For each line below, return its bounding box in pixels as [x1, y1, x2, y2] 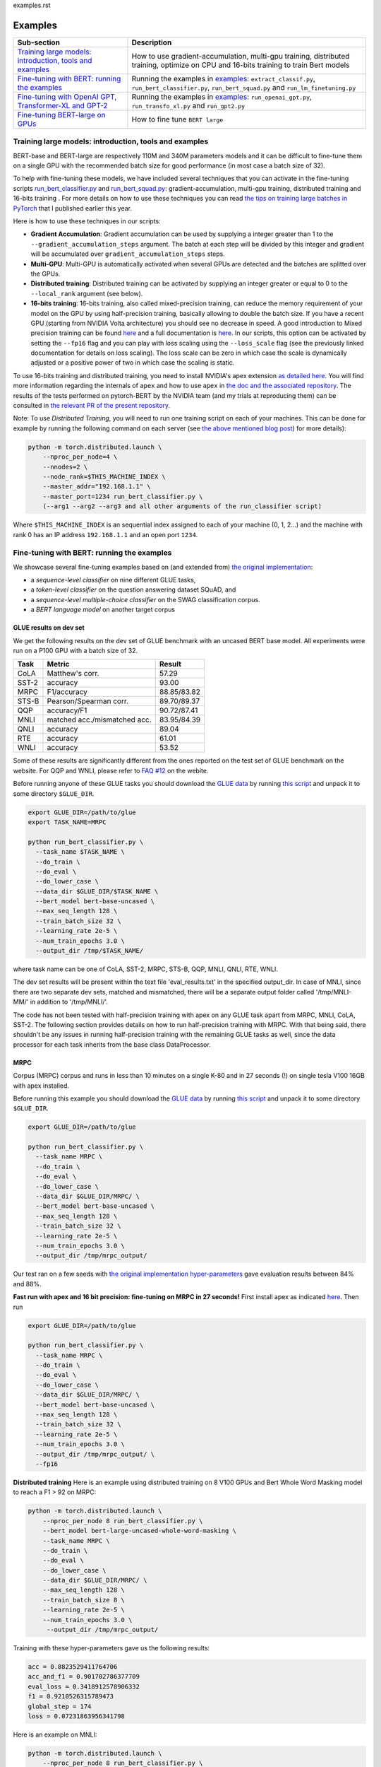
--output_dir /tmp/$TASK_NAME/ [35, 947, 144, 955]
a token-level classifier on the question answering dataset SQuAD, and [30, 585, 236, 594]
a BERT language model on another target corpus [30, 605, 176, 614]
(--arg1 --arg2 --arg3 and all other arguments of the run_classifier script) [42, 503, 322, 510]
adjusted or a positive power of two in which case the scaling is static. [30, 358, 235, 367]
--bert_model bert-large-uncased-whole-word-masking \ [42, 1527, 236, 1535]
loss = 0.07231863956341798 [28, 1712, 125, 1720]
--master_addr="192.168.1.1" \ [42, 483, 151, 491]
